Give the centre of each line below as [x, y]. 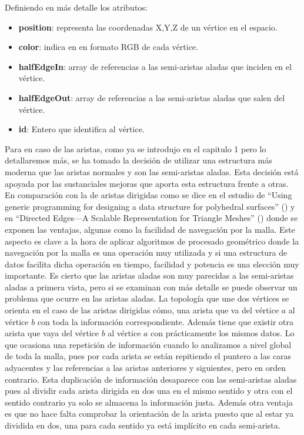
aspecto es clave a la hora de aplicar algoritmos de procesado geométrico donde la [152, 241]
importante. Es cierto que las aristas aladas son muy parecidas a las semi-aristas [149, 275]
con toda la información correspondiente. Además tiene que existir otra [166, 321]
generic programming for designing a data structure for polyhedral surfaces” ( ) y [150, 206]
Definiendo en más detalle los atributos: [76, 7]
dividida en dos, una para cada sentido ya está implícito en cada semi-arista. [143, 425]
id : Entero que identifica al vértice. [81, 129]
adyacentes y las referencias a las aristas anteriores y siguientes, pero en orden [146, 368]
